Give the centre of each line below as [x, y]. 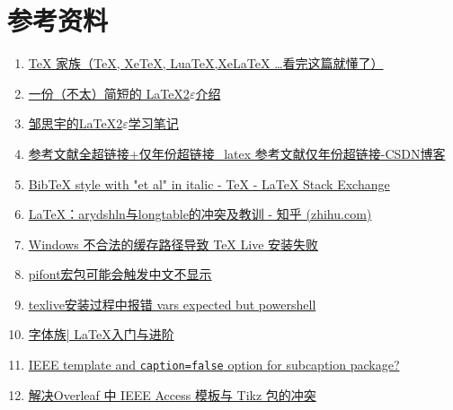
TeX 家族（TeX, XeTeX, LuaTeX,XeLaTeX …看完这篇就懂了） [206, 63]
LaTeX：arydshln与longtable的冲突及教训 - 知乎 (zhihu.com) [200, 214]
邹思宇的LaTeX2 [75, 123]
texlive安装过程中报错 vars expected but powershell [172, 304]
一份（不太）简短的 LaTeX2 [109, 93]
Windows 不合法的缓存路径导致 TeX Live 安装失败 [173, 244]
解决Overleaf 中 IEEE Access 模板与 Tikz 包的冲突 [172, 394]
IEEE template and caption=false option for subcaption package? [214, 365]
